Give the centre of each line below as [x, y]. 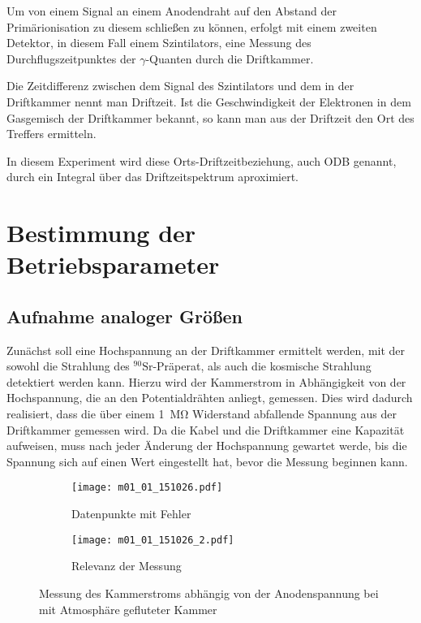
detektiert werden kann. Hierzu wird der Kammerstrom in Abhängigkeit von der [206, 381]
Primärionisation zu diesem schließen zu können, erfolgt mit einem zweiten [192, 26]
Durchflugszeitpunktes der [71, 58]
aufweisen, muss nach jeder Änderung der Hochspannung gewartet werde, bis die [207, 446]
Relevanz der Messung [127, 566]
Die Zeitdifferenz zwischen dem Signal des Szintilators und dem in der [180, 86]
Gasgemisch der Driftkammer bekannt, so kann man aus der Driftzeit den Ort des [210, 117]
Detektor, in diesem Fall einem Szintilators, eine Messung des [159, 43]
